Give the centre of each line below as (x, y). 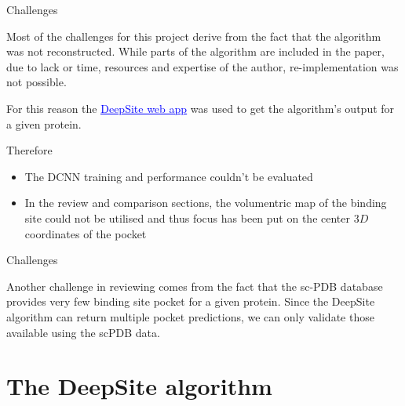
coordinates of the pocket (86, 233)
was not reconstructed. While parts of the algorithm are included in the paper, (195, 51)
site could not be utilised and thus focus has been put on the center (187, 217)
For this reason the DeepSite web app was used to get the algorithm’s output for (201, 108)
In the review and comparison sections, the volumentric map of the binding (206, 203)
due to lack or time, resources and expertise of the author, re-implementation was (202, 66)
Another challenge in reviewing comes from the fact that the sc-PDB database (195, 286)
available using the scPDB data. (83, 332)
